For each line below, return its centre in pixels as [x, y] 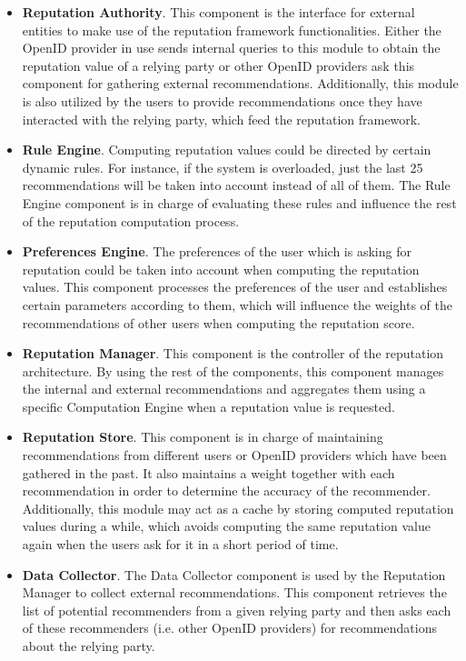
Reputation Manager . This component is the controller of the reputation [233, 353]
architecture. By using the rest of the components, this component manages [233, 371]
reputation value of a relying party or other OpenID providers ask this [218, 65]
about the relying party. [89, 646]
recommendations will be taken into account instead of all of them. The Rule [236, 185]
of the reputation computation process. [131, 220]
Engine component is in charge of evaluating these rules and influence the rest [239, 202]
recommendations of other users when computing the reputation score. [218, 322]
